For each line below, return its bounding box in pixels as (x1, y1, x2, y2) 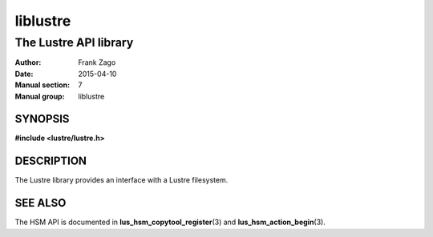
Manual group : (14, 91, 65, 101)
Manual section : (14, 80, 71, 90)
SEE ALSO (14, 196, 67, 210)
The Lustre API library (14, 35, 134, 50)
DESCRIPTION (14, 155, 87, 168)
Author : (14, 58, 42, 67)
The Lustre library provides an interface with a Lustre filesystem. (14, 175, 229, 185)
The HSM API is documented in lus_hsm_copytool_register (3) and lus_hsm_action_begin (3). (14, 217, 326, 227)
